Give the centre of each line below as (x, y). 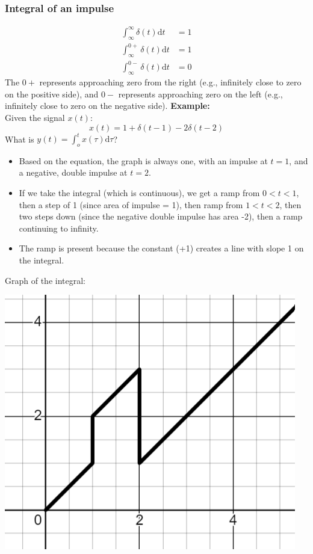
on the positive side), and (52, 94)
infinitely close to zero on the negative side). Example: (107, 106)
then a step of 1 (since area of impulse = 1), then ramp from (131, 204)
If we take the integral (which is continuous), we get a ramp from (139, 193)
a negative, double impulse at (73, 172)
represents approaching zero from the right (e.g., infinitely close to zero (170, 82)
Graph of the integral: (45, 280)
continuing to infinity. (59, 228)
